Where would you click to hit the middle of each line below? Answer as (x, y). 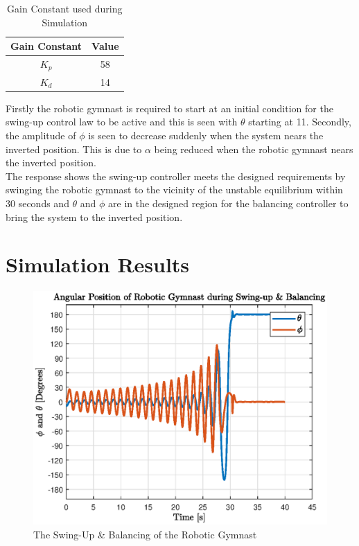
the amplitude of (41, 135)
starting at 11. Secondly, (300, 122)
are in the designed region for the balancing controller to (228, 203)
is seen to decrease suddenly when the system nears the (206, 135)
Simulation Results (98, 264)
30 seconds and (37, 203)
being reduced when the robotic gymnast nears (254, 149)
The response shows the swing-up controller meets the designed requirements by (176, 176)
